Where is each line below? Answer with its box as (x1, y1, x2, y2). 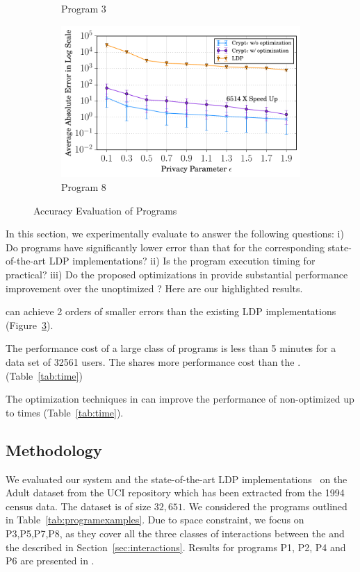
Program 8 (61, 180, 106, 194)
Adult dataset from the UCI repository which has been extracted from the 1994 (6, 485, 345, 500)
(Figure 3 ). (6, 317, 54, 332)
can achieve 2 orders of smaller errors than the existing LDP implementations (6, 304, 336, 319)
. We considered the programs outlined (183, 498, 347, 513)
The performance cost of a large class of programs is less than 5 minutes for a (6, 341, 336, 355)
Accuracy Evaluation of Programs (33, 203, 177, 217)
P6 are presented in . (6, 553, 95, 568)
